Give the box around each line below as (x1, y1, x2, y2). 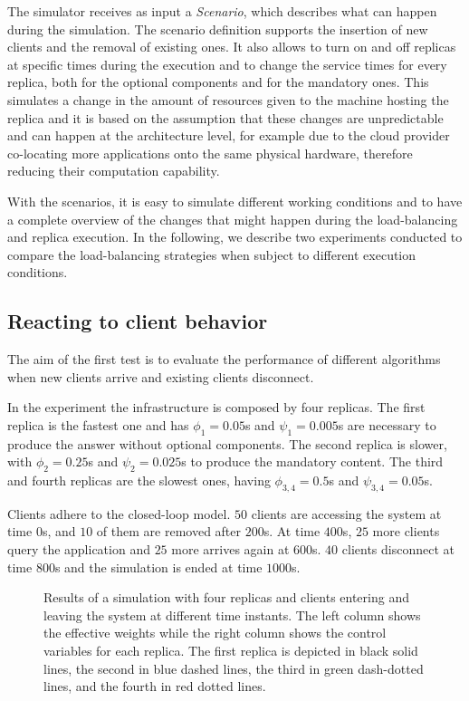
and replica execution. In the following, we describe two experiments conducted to (7, 227, 463, 246)
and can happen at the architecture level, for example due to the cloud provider (7, 126, 450, 145)
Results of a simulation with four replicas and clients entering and (43, 588, 409, 607)
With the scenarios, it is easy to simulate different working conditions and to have (7, 191, 463, 210)
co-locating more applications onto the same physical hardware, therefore (7, 143, 413, 162)
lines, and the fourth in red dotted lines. (43, 677, 266, 696)
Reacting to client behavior (7, 307, 268, 335)
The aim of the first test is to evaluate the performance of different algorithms (7, 350, 441, 369)
